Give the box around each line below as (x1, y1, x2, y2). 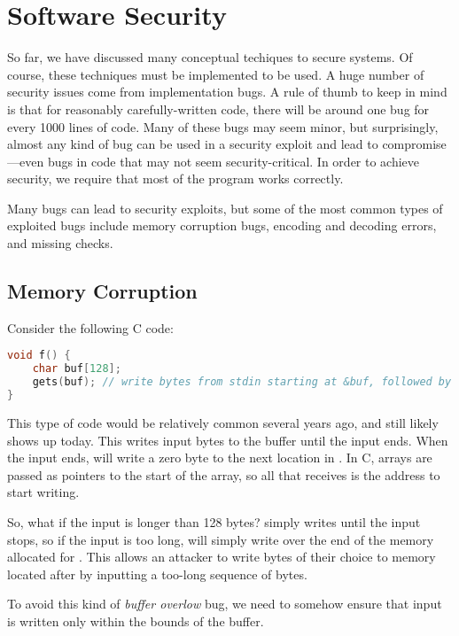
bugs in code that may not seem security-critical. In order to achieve (47, 151, 420, 170)
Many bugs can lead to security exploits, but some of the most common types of (7, 198, 443, 217)
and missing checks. (7, 234, 113, 252)
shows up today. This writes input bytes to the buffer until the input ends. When (7, 430, 448, 449)
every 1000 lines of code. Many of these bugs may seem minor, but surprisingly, (7, 117, 439, 136)
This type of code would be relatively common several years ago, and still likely (7, 413, 439, 431)
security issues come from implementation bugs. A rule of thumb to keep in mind (7, 82, 447, 101)
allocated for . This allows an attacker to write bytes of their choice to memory (7, 547, 436, 566)
